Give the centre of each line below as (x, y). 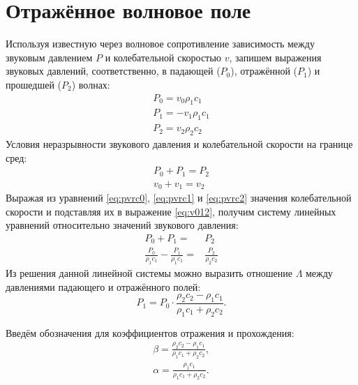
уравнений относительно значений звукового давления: (122, 225)
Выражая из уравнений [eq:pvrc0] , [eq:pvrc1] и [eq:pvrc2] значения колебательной (179, 198)
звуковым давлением (49, 57)
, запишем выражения (275, 57)
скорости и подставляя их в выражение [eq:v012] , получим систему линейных (171, 211)
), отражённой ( (264, 71)
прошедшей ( (34, 84)
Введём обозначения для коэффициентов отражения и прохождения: (150, 332)
